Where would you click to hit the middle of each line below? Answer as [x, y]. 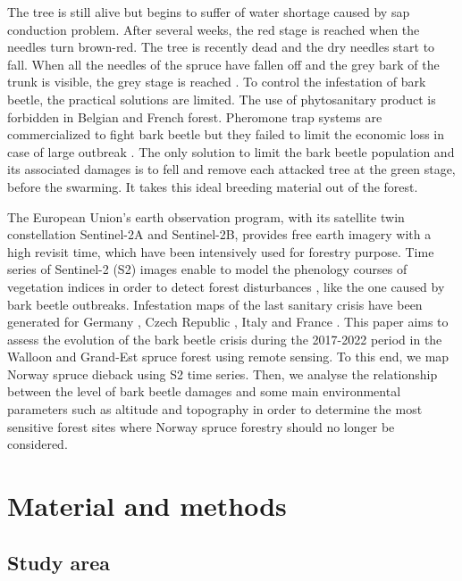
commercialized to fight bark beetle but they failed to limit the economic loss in [226, 134]
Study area [59, 562]
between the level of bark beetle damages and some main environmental [204, 391]
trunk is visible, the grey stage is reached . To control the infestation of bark [217, 82]
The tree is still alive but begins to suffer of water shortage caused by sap [209, 12]
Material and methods [147, 506]
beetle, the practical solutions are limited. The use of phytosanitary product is [222, 99]
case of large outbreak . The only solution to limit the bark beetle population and [231, 151]
